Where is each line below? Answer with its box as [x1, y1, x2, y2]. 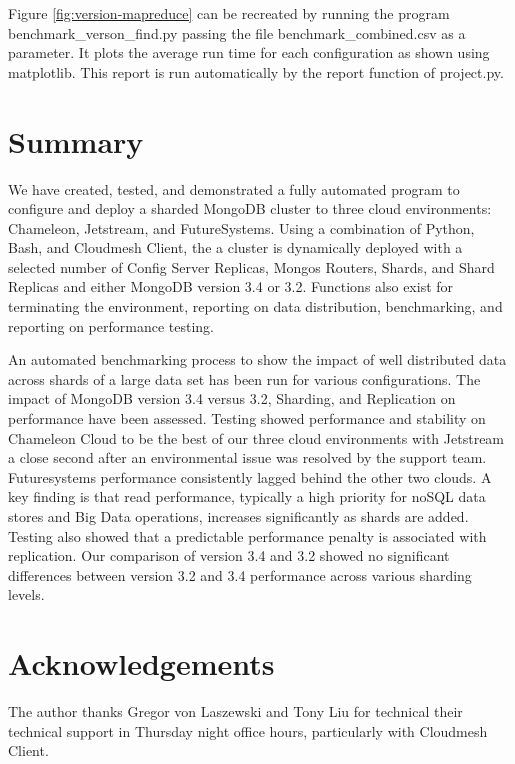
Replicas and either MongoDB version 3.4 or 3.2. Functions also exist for [8, 276, 454, 297]
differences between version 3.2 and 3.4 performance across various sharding [8, 564, 472, 585]
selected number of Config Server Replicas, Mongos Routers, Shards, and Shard [8, 256, 495, 277]
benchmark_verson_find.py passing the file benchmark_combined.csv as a [8, 22, 466, 43]
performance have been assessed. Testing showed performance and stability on [8, 408, 486, 429]
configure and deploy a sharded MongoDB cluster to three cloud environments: [8, 198, 492, 219]
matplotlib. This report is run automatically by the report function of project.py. [8, 61, 504, 82]
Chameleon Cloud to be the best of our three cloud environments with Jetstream [8, 427, 505, 448]
